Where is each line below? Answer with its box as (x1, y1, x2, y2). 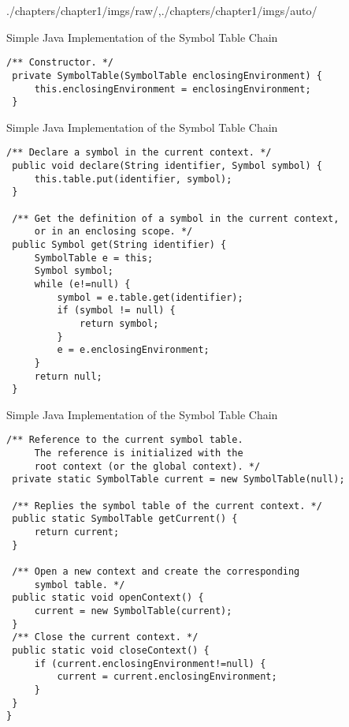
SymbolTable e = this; (34, 252, 154, 264)
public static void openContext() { (12, 592, 204, 604)
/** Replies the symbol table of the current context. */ (12, 500, 322, 512)
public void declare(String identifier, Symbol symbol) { (12, 160, 322, 172)
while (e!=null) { (34, 278, 131, 290)
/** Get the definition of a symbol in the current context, (12, 212, 340, 224)
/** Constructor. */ (6, 57, 114, 69)
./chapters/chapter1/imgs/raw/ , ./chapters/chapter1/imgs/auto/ (6, 2, 317, 18)
